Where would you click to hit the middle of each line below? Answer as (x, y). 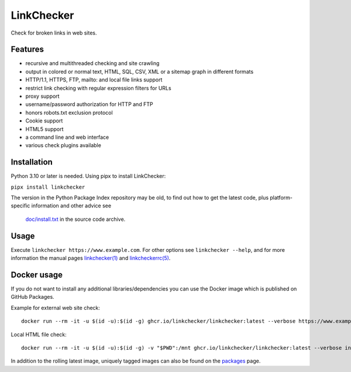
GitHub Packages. (33, 297)
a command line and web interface (67, 137)
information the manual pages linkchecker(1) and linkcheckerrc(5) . (91, 258)
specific (20, 206)
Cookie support (44, 121)
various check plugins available (63, 145)
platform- (281, 198)
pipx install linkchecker (48, 187)
